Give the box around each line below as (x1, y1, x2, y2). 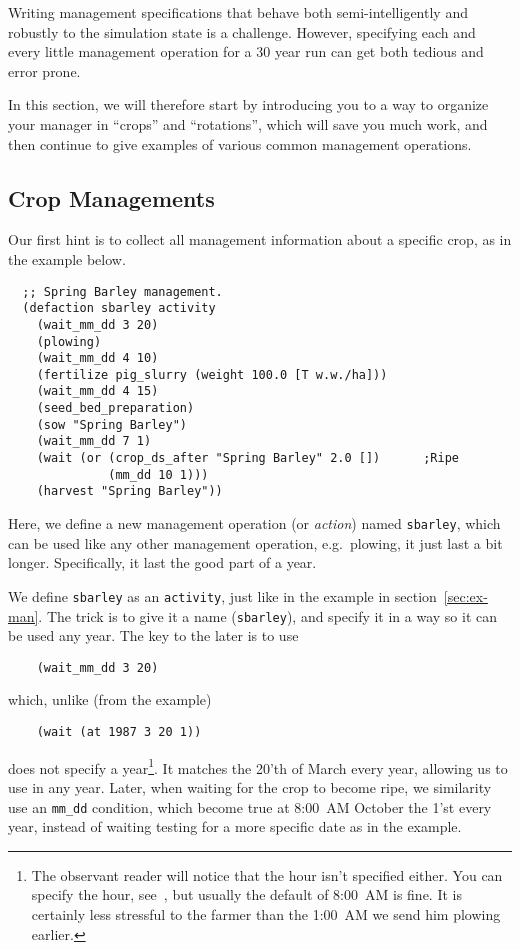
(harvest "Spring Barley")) (36, 484, 223, 499)
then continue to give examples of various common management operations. (8, 133, 472, 154)
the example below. (8, 248, 126, 269)
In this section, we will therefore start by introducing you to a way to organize (8, 94, 489, 115)
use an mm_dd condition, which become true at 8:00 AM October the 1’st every (8, 796, 492, 817)
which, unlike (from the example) (8, 689, 212, 710)
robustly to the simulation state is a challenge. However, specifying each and (8, 21, 476, 42)
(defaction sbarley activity (22, 301, 216, 316)
